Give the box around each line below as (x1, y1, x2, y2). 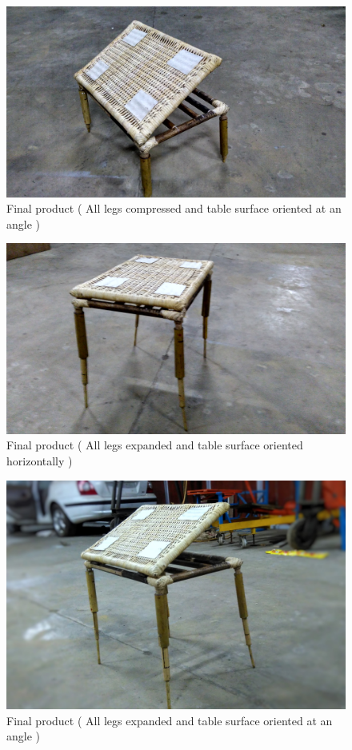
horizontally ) (6, 452, 73, 469)
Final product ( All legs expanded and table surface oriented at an (6, 712, 333, 728)
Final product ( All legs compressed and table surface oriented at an (6, 200, 342, 217)
